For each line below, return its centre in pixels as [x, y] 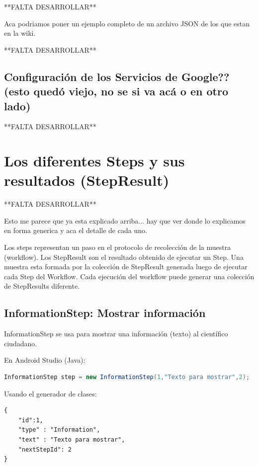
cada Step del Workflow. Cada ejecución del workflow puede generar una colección [129, 276]
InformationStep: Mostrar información [105, 313]
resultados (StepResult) [87, 180]
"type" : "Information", [59, 430]
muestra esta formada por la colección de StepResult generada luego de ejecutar [126, 267]
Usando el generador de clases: [50, 393]
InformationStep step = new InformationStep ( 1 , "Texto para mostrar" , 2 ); [127, 377]
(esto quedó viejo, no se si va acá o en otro [116, 91]
